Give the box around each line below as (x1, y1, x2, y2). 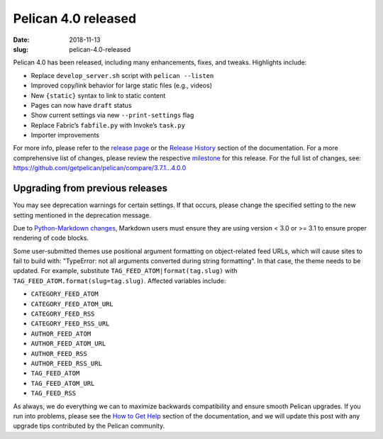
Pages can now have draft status (30, 101, 132, 109)
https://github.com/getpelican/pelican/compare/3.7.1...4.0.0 (13, 164, 187, 172)
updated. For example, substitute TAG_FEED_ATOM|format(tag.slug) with (13, 267, 238, 275)
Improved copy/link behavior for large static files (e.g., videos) (30, 82, 213, 90)
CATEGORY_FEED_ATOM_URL (30, 300, 113, 308)
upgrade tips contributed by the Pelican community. (13, 422, 165, 430)
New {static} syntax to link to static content (30, 91, 166, 99)
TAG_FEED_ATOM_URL (30, 379, 95, 387)
